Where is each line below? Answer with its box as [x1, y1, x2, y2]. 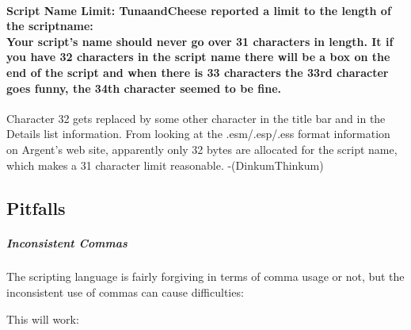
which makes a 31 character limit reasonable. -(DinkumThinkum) [6, 156, 324, 173]
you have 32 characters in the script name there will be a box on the [6, 48, 390, 65]
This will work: [6, 310, 79, 327]
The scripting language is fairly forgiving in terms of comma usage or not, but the [6, 268, 405, 285]
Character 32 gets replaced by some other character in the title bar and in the [6, 109, 386, 126]
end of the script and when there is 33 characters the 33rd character [6, 63, 389, 80]
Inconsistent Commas [6, 234, 127, 251]
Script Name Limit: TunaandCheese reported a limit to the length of [6, 2, 391, 18]
